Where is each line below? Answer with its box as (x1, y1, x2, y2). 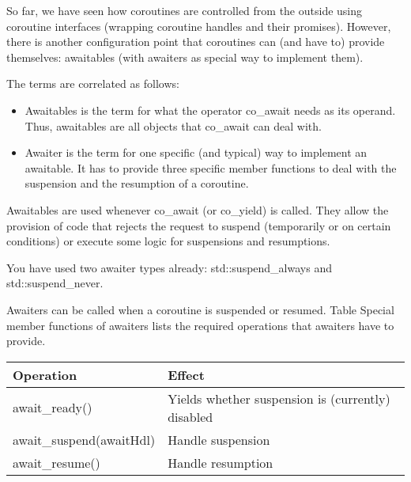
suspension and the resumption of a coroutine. (25, 175, 249, 192)
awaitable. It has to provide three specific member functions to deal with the (25, 159, 397, 176)
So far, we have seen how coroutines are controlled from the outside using (6, 2, 363, 18)
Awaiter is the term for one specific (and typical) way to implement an (25, 144, 368, 161)
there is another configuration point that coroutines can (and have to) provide (6, 33, 385, 50)
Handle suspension (168, 430, 270, 449)
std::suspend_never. (6, 275, 104, 291)
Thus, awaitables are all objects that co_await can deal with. (25, 117, 322, 134)
